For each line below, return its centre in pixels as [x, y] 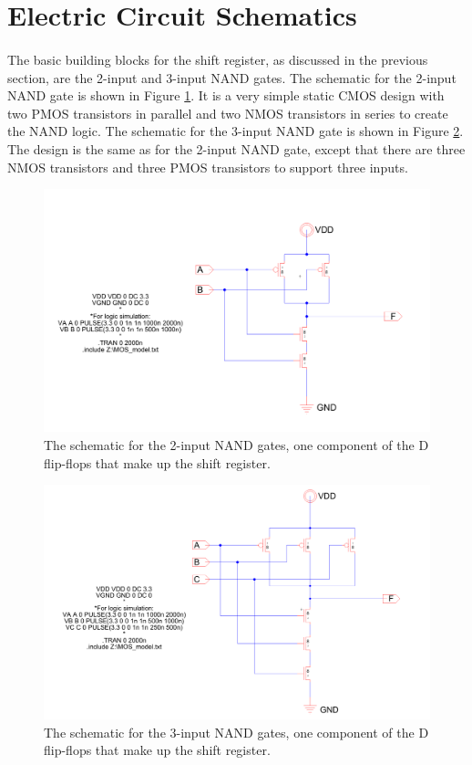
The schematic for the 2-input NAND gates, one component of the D [236, 444]
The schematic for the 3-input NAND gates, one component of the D [236, 732]
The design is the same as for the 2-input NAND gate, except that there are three [236, 148]
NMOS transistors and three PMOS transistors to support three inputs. [208, 167]
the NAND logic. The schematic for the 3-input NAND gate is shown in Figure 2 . [236, 131]
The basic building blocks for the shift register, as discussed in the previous [218, 59]
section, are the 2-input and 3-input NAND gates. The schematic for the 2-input [232, 77]
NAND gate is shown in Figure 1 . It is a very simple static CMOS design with [226, 95]
